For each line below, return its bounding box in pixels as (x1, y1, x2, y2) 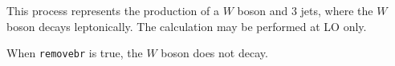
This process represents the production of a (6, 2, 219, 18)
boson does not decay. (161, 45, 268, 61)
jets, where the (300, 2, 373, 18)
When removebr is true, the (6, 45, 143, 61)
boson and (237, 2, 288, 18)
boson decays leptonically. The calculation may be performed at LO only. (6, 17, 367, 34)
